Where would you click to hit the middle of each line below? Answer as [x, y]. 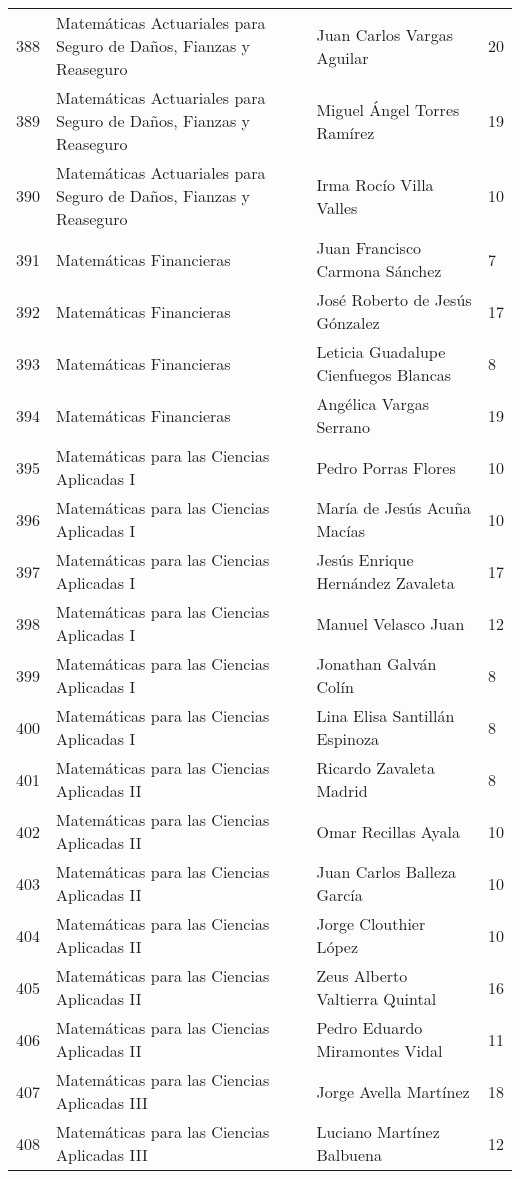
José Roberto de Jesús [394, 299]
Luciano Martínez [378, 1131]
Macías [340, 530]
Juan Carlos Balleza [386, 871]
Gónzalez [348, 322]
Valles [337, 207]
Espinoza [347, 738]
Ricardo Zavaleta [375, 767]
